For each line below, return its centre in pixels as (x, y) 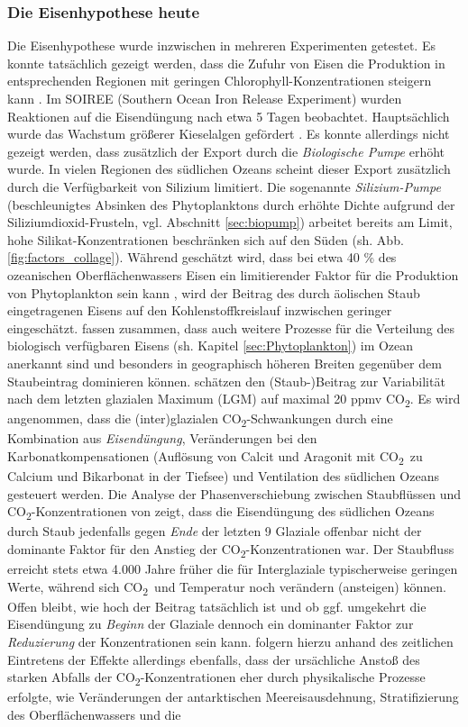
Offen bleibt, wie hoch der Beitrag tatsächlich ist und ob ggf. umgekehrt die (217, 606)
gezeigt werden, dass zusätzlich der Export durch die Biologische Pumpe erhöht (226, 151)
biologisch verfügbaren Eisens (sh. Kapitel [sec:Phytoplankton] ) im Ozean (211, 345)
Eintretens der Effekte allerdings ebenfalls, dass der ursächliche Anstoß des (214, 659)
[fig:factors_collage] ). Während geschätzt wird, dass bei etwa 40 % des (202, 257)
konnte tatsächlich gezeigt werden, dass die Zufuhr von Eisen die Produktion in (226, 63)
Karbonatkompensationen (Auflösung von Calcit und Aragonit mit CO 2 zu (215, 457)
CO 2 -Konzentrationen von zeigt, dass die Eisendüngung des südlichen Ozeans (221, 513)
